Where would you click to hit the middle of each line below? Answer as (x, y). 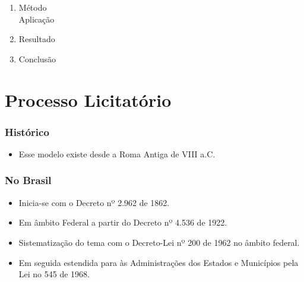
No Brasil (28, 180)
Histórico (27, 132)
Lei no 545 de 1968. (54, 274)
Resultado (37, 39)
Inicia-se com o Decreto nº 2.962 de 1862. (94, 202)
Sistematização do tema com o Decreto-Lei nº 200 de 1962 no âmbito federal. (159, 242)
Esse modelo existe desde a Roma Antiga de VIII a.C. (117, 153)
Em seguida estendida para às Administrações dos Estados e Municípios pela (159, 262)
